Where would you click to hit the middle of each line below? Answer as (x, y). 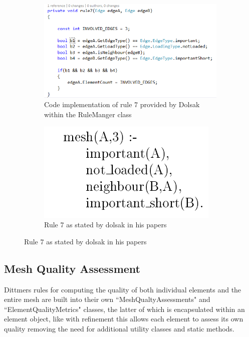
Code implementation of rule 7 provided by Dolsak (122, 104)
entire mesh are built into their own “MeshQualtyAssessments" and (107, 299)
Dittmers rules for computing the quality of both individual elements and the (123, 289)
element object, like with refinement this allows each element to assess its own (124, 319)
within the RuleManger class (88, 114)
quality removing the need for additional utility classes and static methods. (119, 328)
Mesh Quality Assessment (72, 268)
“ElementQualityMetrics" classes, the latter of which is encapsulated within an (124, 309)
